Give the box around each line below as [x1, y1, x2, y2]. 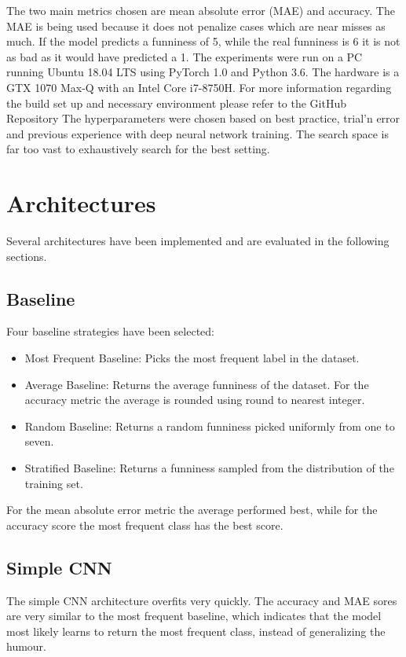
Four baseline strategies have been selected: [6, 323, 214, 340]
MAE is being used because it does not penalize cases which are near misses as [6, 17, 386, 34]
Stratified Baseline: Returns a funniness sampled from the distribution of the [24, 460, 394, 476]
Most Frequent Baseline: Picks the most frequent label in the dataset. [24, 350, 360, 366]
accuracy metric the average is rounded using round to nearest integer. [24, 391, 365, 408]
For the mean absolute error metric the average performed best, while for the [6, 501, 378, 518]
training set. [24, 475, 83, 491]
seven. [24, 433, 54, 450]
